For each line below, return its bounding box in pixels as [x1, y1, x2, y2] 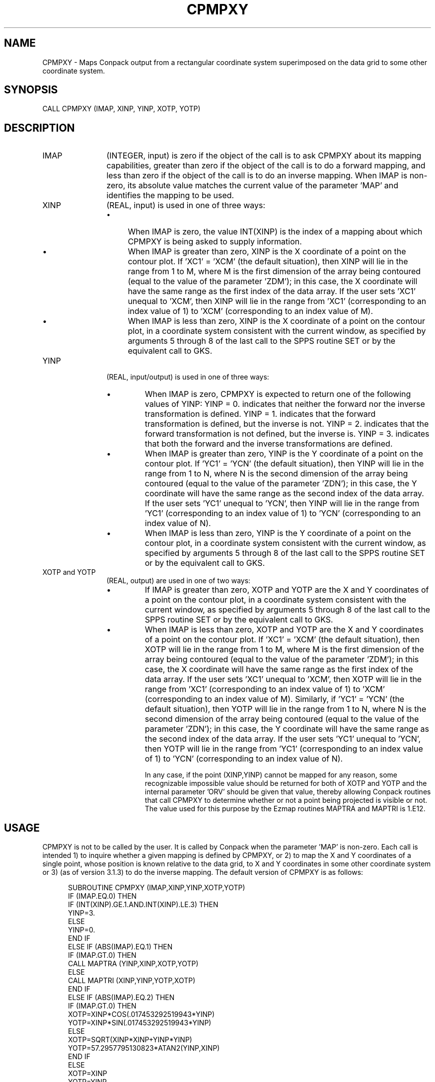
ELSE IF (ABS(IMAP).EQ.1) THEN [68, 942, 173, 951]
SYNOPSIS [4, 83, 58, 96]
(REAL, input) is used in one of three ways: [106, 200, 266, 211]
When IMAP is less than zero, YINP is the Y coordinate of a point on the [145, 528, 411, 539]
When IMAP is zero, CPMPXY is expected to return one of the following [145, 389, 411, 399]
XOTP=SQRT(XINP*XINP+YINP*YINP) [68, 1035, 192, 1044]
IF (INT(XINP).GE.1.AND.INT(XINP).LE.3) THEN [68, 900, 218, 909]
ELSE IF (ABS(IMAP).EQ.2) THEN [68, 993, 175, 1002]
